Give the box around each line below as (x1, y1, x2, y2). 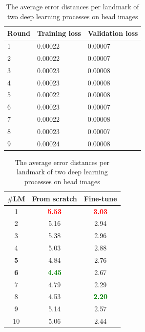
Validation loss (87, 28, 138, 38)
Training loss (37, 28, 81, 38)
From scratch (32, 193, 77, 203)
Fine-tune (83, 193, 117, 203)
